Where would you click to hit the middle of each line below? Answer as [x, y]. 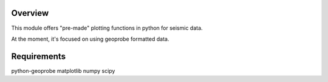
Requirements [39, 56]
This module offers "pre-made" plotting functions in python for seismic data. [107, 28]
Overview [30, 13]
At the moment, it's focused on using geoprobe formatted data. [90, 39]
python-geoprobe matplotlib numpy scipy [63, 70]
